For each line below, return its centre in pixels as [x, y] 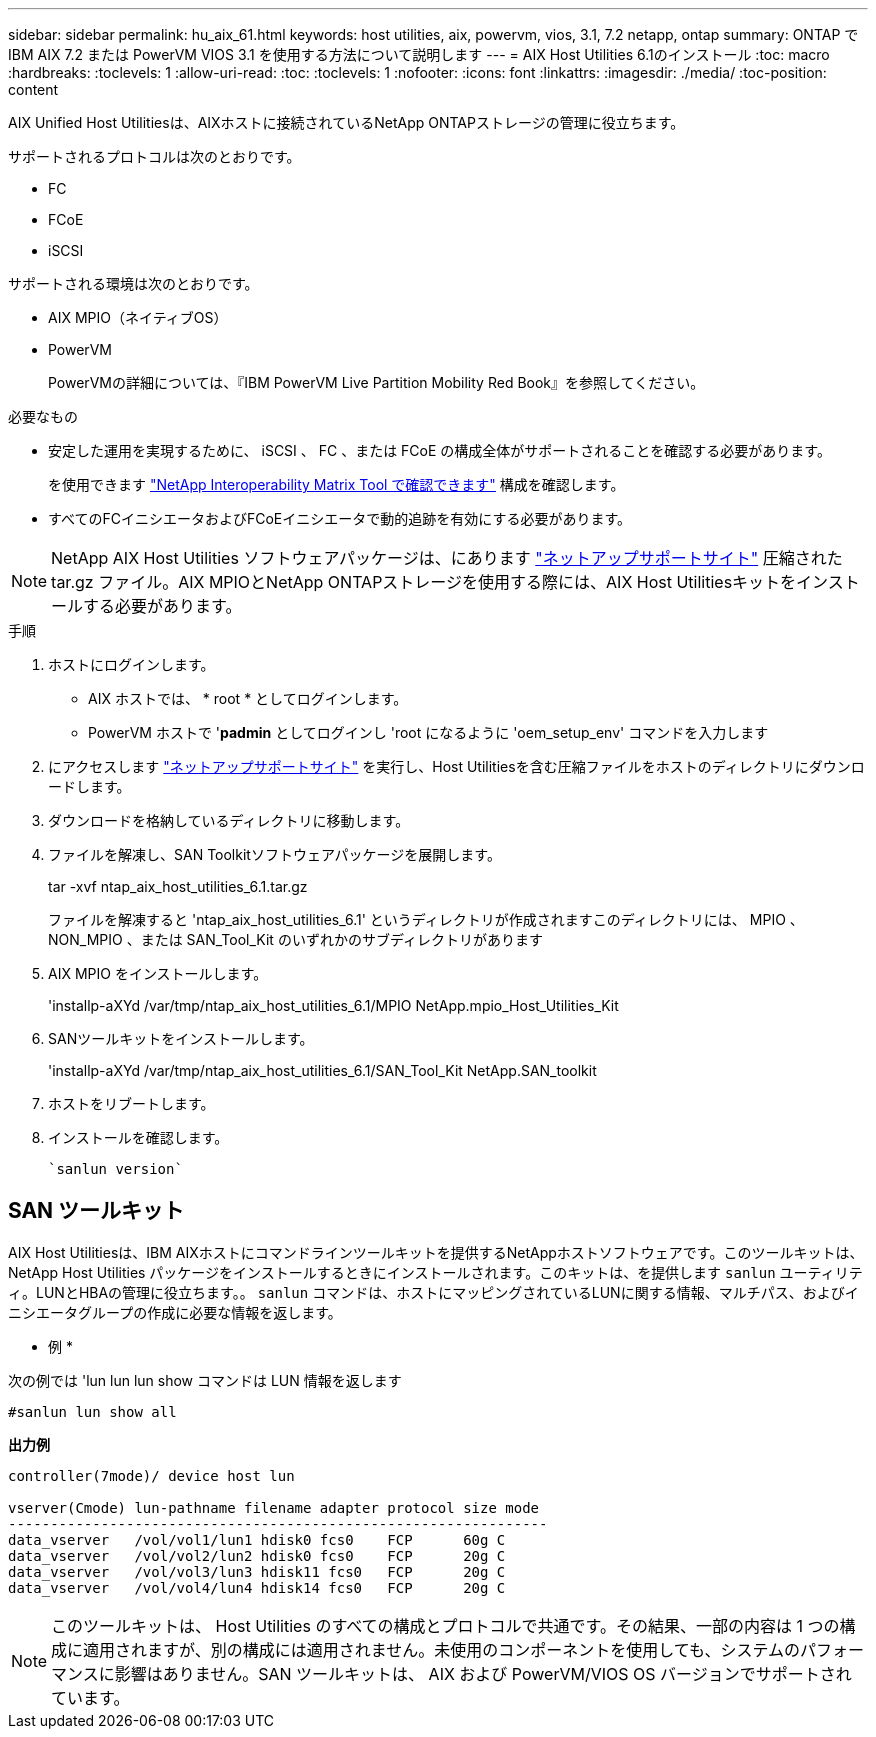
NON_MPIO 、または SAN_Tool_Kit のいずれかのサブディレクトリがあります [295, 939]
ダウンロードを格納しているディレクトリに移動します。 [229, 820]
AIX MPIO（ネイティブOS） [138, 317]
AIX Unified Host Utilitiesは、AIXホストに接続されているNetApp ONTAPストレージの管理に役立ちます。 [346, 122]
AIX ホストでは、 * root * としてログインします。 [248, 698]
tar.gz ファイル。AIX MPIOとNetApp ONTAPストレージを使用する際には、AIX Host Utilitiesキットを [424, 582]
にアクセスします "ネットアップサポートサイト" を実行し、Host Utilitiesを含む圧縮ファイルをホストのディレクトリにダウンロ [456, 766]
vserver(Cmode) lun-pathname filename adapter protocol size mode [274, 1507]
